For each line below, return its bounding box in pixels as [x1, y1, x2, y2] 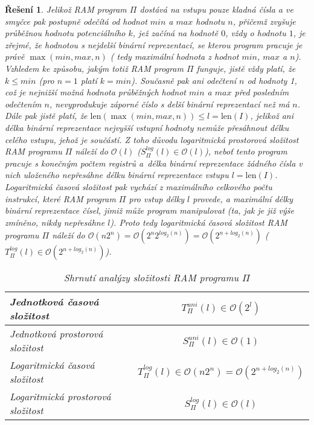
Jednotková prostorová [10, 327, 103, 341]
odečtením [5, 97, 42, 110]
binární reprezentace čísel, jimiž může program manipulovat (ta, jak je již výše [5, 204, 295, 217]
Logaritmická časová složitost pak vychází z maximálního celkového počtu [5, 180, 272, 193]
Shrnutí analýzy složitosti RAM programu [63, 270, 239, 285]
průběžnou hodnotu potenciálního [5, 27, 126, 39]
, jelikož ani [250, 109, 294, 122]
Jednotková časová [10, 295, 99, 309]
